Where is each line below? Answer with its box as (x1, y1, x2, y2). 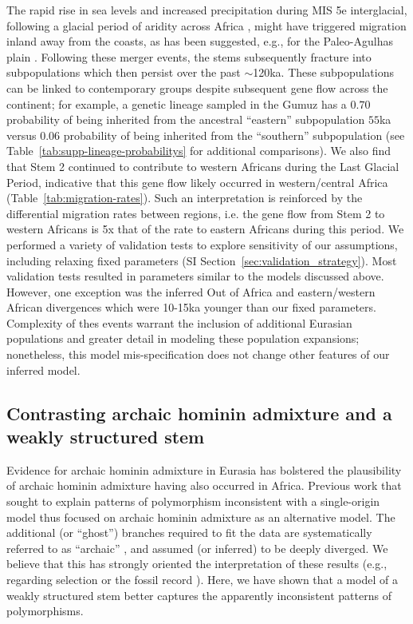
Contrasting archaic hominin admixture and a (6, 400, 392, 425)
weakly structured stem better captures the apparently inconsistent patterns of (6, 586, 391, 603)
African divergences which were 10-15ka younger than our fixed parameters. (6, 299, 376, 316)
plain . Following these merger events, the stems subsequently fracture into (6, 48, 372, 65)
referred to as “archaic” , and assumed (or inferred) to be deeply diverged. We (6, 539, 388, 556)
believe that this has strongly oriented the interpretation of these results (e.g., (6, 555, 387, 572)
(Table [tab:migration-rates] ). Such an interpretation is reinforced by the (6, 189, 363, 206)
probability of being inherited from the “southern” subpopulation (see (63, 126, 405, 143)
